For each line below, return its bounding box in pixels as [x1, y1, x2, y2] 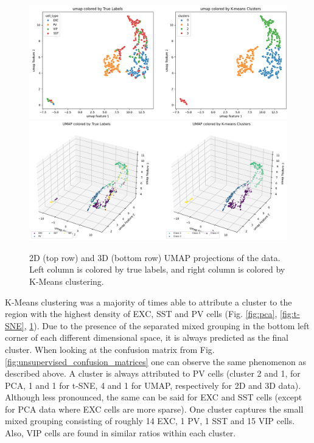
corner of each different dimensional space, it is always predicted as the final [5, 331, 289, 344]
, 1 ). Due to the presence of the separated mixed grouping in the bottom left [24, 319, 310, 332]
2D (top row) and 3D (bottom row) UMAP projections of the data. [29, 251, 281, 263]
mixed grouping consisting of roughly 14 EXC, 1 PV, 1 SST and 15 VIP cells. [5, 414, 295, 427]
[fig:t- [280, 307, 300, 320]
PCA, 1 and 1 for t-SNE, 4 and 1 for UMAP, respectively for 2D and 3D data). [5, 378, 301, 391]
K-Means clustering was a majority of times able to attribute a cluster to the [5, 295, 292, 308]
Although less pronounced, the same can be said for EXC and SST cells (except [5, 391, 302, 403]
